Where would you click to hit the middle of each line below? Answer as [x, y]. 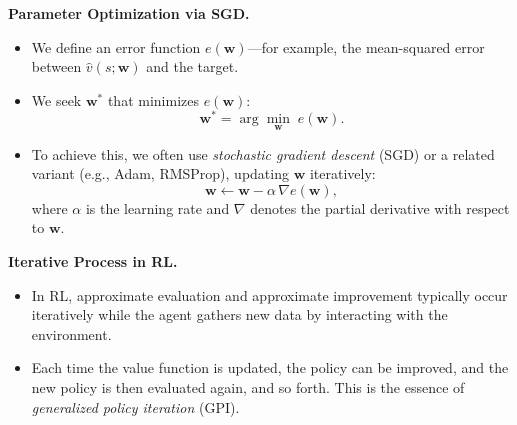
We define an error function [116, 46]
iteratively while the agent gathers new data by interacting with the [239, 314]
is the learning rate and [157, 207]
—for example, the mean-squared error [366, 46]
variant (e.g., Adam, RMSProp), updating [160, 173]
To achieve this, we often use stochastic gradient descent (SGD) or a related [263, 153]
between [56, 66]
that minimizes [153, 99]
